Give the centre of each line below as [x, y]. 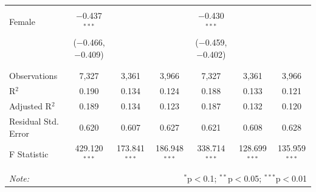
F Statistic [29, 154]
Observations [33, 76]
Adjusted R [30, 106]
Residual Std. [34, 121]
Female [22, 21]
